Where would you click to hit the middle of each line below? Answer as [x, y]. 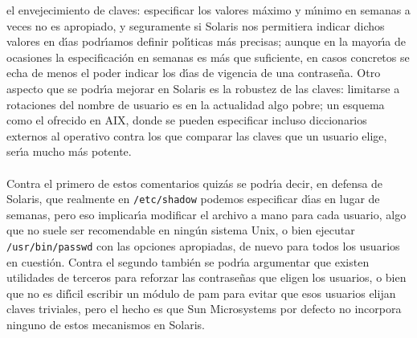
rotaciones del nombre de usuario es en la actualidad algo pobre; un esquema [196, 104]
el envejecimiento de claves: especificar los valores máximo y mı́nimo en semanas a [208, 10]
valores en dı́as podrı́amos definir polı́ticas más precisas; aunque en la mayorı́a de [206, 41]
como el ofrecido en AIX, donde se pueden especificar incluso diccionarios [187, 120]
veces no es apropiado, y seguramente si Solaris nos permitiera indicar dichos [196, 25]
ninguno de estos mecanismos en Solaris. [106, 324]
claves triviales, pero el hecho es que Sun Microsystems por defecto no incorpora [204, 309]
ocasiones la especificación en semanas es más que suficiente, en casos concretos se [208, 57]
